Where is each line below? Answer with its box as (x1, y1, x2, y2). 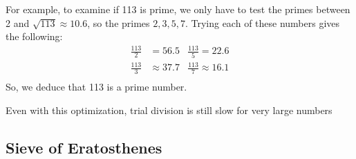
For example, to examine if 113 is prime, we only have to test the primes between (6, 2, 350, 16)
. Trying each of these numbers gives (185, 15, 340, 30)
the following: (6, 29, 63, 44)
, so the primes (87, 15, 150, 30)
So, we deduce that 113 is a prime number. (6, 79, 187, 94)
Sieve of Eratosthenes (6, 136, 162, 158)
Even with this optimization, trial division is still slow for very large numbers (6, 102, 332, 117)
